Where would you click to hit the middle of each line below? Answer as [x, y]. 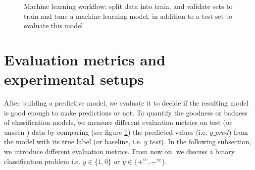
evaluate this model [53, 26]
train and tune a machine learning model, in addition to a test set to [128, 16]
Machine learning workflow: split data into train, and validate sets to [128, 6]
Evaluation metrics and [85, 59]
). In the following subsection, [206, 142]
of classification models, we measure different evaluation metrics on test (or [118, 122]
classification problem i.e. [42, 161]
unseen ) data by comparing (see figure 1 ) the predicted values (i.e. [106, 132]
